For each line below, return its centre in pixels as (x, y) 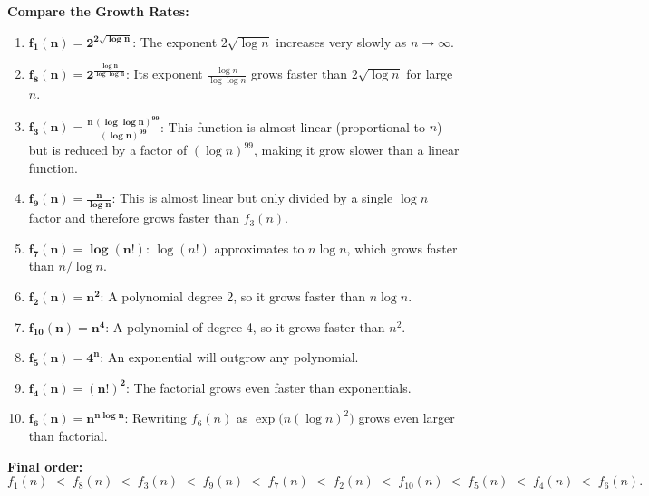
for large (430, 74)
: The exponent (175, 41)
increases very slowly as (341, 41)
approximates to (259, 248)
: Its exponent (164, 74)
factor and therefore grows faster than (134, 218)
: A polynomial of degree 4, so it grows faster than (245, 326)
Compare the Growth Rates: (98, 11)
